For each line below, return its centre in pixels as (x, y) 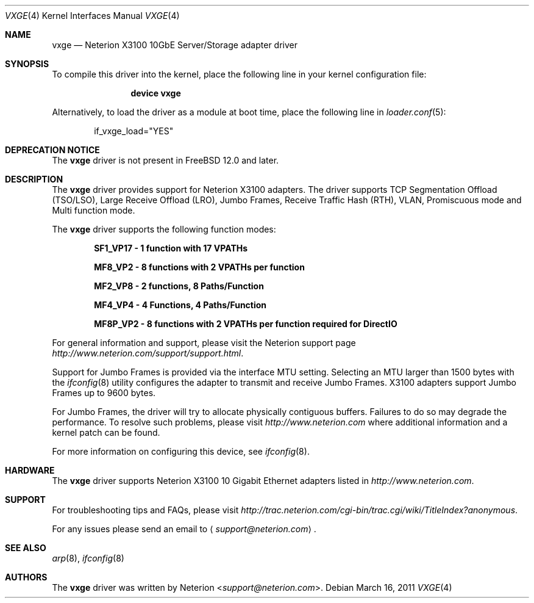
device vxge (156, 93)
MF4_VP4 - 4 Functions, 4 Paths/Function (180, 305)
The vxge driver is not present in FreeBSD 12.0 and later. (166, 160)
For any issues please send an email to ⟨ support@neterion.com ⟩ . (184, 529)
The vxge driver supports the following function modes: (164, 229)
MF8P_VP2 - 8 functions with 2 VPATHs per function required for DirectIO (246, 324)
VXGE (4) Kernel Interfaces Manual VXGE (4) (92, 16)
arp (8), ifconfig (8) (88, 558)
